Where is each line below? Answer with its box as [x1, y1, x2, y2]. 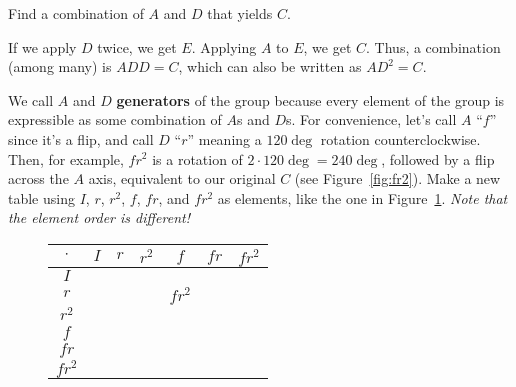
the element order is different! [8, 207, 190, 228]
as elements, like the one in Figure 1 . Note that [217, 187, 508, 208]
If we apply [8, 36, 77, 57]
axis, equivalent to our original [88, 168, 276, 189]
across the [8, 168, 69, 189]
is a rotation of [152, 148, 243, 169]
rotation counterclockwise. [320, 128, 481, 149]
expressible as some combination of [8, 109, 222, 130]
